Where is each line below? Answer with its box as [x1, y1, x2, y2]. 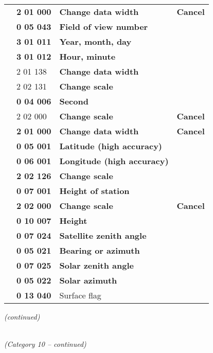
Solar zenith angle [59, 259, 134, 271]
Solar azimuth [59, 274, 117, 286]
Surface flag [59, 289, 101, 301]
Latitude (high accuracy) [59, 140, 163, 152]
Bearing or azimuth [59, 244, 140, 256]
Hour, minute [59, 50, 116, 62]
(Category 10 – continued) [4, 339, 86, 349]
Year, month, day [59, 36, 132, 47]
